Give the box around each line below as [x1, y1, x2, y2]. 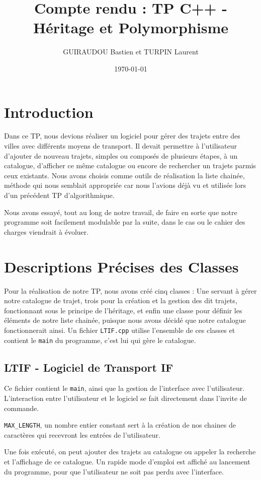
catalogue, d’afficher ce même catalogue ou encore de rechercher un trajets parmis [4, 160, 256, 171]
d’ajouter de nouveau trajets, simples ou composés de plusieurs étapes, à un [4, 150, 238, 161]
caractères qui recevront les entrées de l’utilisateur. [4, 429, 160, 440]
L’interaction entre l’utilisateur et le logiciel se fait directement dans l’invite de [4, 393, 247, 403]
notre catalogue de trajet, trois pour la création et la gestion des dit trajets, [4, 295, 237, 306]
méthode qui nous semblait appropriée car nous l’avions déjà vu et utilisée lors [4, 180, 246, 190]
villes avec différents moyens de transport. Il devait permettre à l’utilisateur [4, 141, 237, 151]
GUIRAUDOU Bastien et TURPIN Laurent [63, 46, 199, 57]
